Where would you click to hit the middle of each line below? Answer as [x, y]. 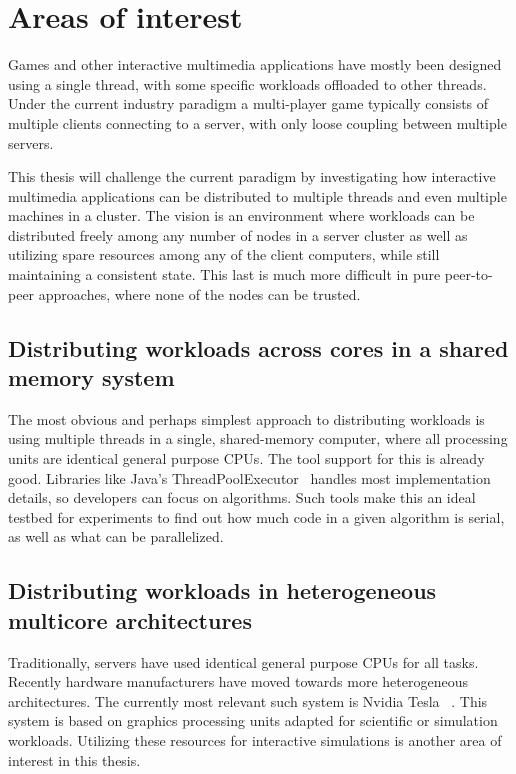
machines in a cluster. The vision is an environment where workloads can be [241, 215]
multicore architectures [130, 619]
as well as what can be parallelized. [116, 536]
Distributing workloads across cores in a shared [258, 347]
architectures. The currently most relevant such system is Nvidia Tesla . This [248, 700]
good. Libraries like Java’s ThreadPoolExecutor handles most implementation [249, 477]
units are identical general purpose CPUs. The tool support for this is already [246, 458]
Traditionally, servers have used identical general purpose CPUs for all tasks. [243, 661]
